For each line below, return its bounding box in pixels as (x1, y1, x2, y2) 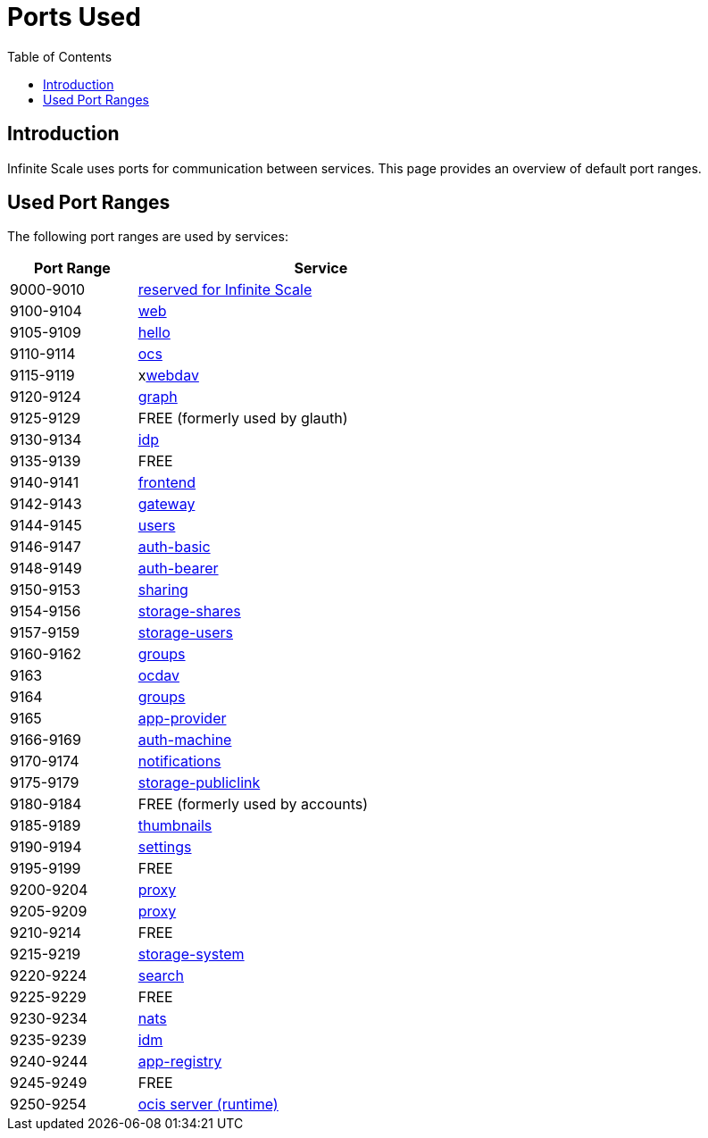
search (137, 966, 184, 985)
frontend (137, 473, 196, 492)
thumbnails (137, 816, 212, 835)
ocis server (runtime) (137, 1095, 279, 1114)
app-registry (137, 1052, 222, 1071)
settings (137, 838, 192, 857)
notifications (137, 752, 221, 771)
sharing (137, 581, 188, 599)
